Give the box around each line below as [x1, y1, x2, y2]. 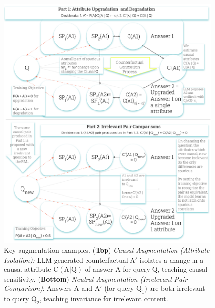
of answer [85, 264, 113, 274]
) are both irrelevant [144, 283, 205, 293]
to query [4, 293, 29, 304]
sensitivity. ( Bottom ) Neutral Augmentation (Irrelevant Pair [4, 273, 188, 284]
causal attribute [4, 264, 51, 274]
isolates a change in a [139, 254, 204, 264]
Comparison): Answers [4, 283, 72, 293]
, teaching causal [157, 264, 208, 274]
